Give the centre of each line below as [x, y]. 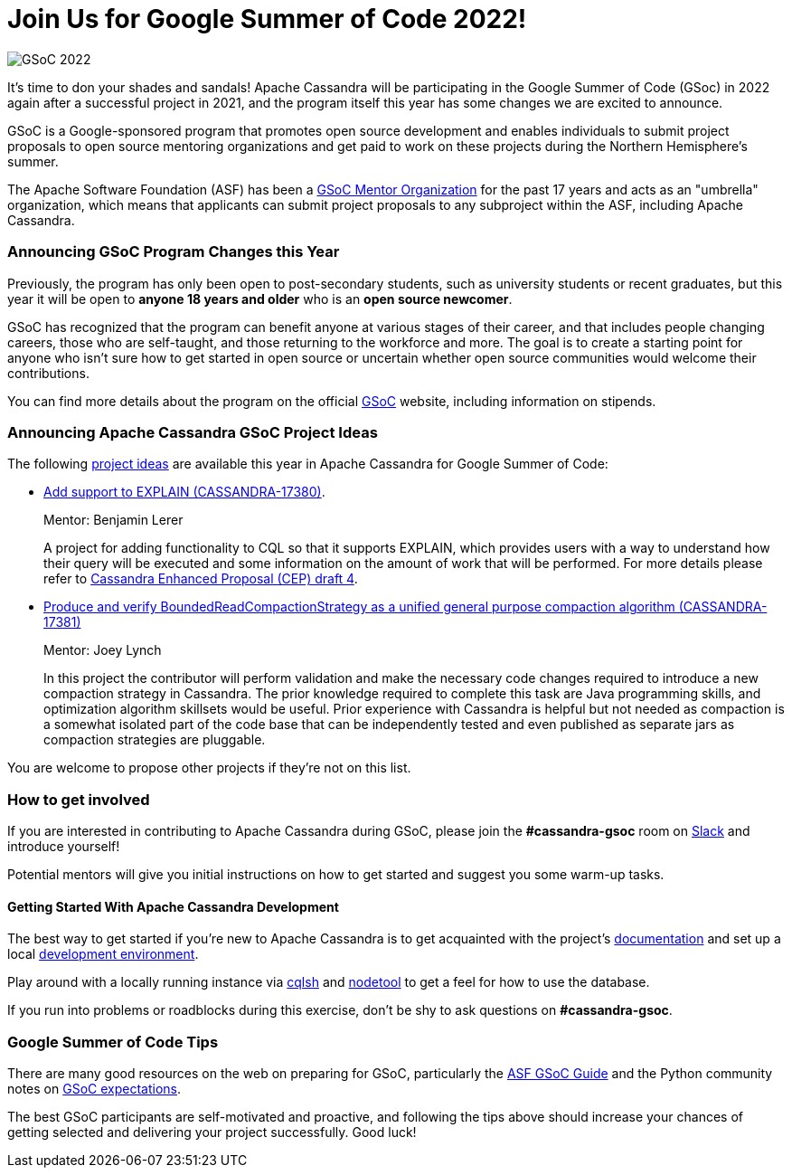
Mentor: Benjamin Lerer [113, 520]
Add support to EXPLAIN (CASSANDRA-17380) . [184, 492]
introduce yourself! [64, 846]
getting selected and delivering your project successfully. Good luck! [212, 1132]
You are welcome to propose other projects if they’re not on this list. [209, 768]
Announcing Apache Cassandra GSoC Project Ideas [193, 432]
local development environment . [103, 954]
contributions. [48, 373]
